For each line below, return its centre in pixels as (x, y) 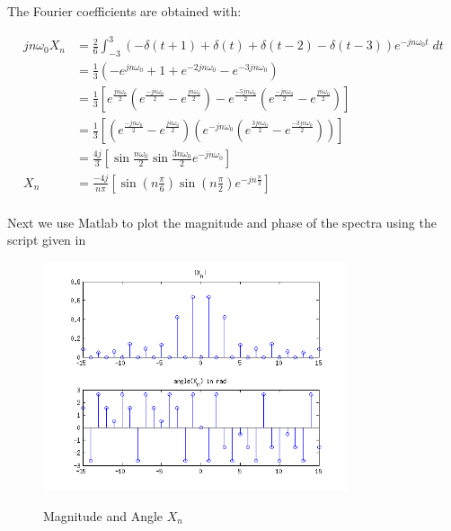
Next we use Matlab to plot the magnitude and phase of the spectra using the (222, 222)
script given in (47, 240)
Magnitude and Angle (103, 515)
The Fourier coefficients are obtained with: (124, 11)
